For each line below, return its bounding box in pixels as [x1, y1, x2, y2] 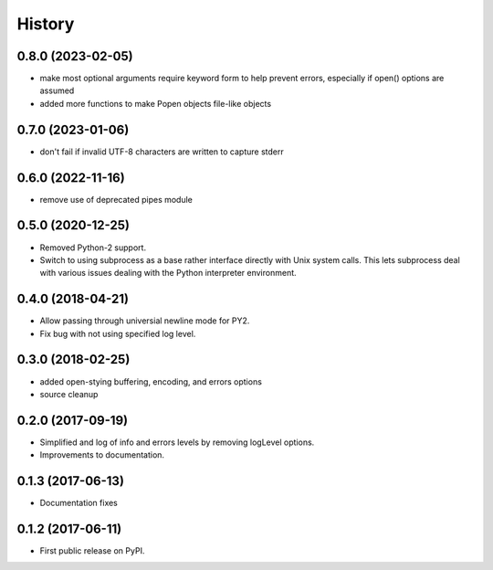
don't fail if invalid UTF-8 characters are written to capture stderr [39, 146, 284, 157]
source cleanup [39, 388, 99, 399]
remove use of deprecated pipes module [39, 194, 194, 205]
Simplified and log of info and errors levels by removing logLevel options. [39, 437, 315, 448]
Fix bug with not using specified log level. [39, 328, 196, 339]
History [16, 14, 75, 34]
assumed [39, 85, 75, 96]
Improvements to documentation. [39, 449, 164, 460]
